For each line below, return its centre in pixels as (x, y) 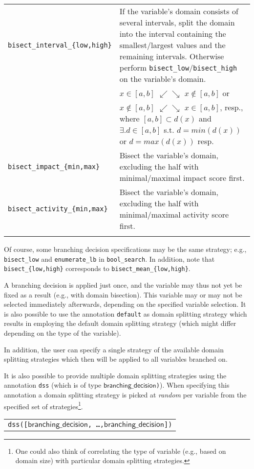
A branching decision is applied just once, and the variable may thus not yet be (123, 284)
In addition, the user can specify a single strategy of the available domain (114, 349)
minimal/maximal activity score (174, 214)
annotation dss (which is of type (53, 385)
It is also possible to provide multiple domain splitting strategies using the (115, 375)
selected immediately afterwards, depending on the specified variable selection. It (125, 304)
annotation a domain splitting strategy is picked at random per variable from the (125, 394)
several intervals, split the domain (177, 22)
